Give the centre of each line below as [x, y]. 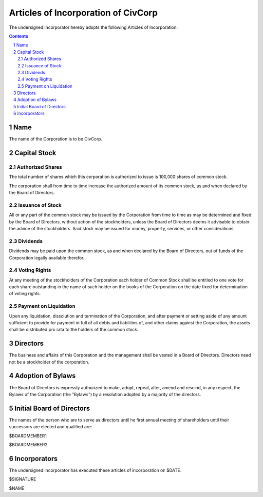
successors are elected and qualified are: [50, 427]
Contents [19, 36]
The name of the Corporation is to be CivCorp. [56, 139]
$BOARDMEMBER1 [28, 436]
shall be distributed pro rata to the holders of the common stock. [74, 330]
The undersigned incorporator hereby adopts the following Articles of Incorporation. [93, 27]
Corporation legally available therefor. [47, 258]
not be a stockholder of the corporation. [49, 362]
